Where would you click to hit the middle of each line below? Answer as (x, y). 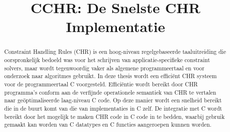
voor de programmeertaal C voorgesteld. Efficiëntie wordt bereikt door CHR (101, 84)
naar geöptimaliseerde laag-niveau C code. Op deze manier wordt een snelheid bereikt (113, 100)
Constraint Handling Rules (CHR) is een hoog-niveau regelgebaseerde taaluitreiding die (115, 52)
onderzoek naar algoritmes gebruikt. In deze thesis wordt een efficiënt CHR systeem (110, 76)
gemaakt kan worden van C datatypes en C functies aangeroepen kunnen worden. (108, 124)
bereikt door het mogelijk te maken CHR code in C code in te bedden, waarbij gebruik (114, 116)
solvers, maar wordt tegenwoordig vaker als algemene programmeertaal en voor (104, 68)
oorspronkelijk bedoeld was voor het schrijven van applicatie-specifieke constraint (107, 60)
